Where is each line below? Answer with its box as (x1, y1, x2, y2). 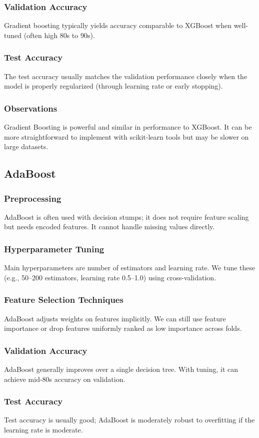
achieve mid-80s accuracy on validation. (4, 373, 125, 384)
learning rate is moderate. (4, 424, 83, 435)
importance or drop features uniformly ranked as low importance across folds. (4, 323, 242, 333)
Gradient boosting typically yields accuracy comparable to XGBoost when (4, 20, 231, 31)
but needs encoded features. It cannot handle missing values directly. (4, 221, 215, 232)
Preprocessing (4, 192, 61, 204)
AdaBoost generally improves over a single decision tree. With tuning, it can (4, 364, 238, 374)
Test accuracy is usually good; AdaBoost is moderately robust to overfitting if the (4, 414, 255, 425)
